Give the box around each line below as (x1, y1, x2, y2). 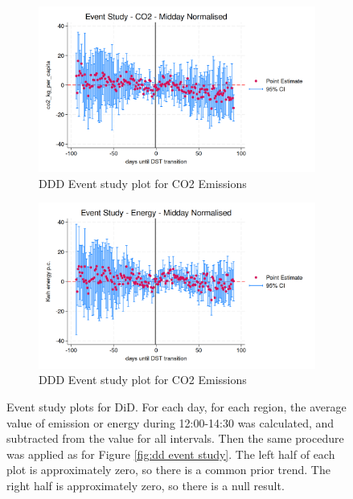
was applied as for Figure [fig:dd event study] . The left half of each (6, 445, 335, 462)
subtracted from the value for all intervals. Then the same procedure (6, 430, 344, 447)
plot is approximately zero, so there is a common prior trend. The (6, 461, 330, 478)
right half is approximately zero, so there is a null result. (6, 477, 285, 493)
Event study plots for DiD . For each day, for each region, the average (6, 398, 347, 415)
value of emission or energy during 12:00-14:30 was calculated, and (6, 414, 335, 431)
